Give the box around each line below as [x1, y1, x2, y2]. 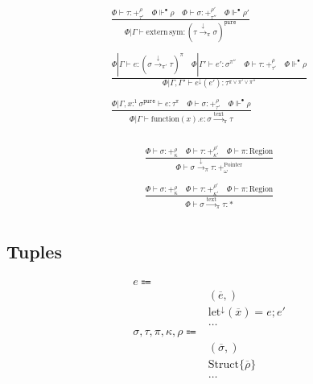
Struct [208, 358, 239, 370]
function [150, 114, 179, 123]
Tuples [6, 238, 62, 263]
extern [146, 27, 168, 36]
